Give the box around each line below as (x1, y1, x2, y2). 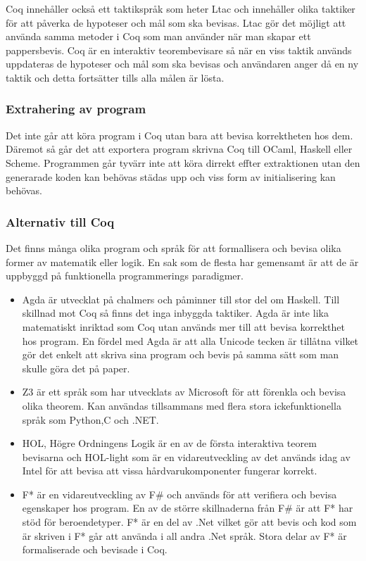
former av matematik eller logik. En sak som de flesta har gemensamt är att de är (6, 254, 359, 269)
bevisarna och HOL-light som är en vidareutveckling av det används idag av (22, 449, 351, 464)
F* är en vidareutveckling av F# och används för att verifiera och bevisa (22, 486, 337, 501)
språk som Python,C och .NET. (22, 412, 159, 427)
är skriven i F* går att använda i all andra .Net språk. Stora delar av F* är (22, 528, 347, 543)
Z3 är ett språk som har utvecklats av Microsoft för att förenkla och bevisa (22, 384, 346, 399)
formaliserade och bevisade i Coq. (22, 542, 168, 557)
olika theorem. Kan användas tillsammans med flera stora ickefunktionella (22, 398, 341, 412)
